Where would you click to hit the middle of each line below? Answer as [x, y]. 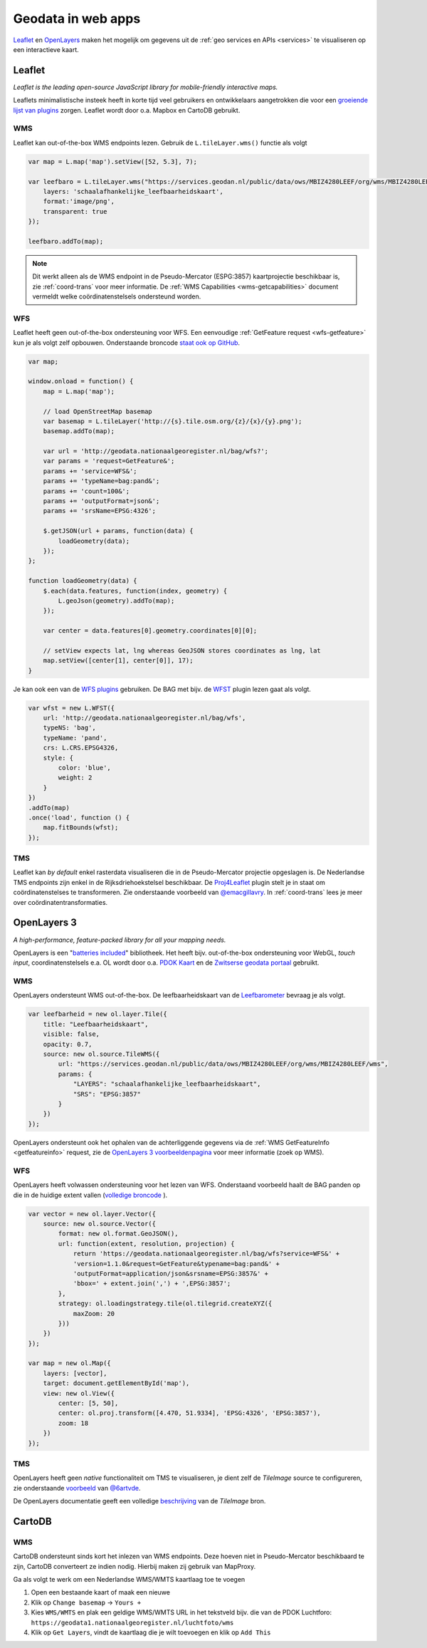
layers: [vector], [75, 1373]
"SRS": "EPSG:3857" [107, 1094]
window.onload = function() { [81, 382]
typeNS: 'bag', [69, 728]
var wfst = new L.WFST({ [72, 708]
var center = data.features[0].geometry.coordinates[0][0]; [150, 631]
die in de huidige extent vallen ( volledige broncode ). [90, 1195]
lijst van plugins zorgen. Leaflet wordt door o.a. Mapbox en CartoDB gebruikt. [127, 110]
